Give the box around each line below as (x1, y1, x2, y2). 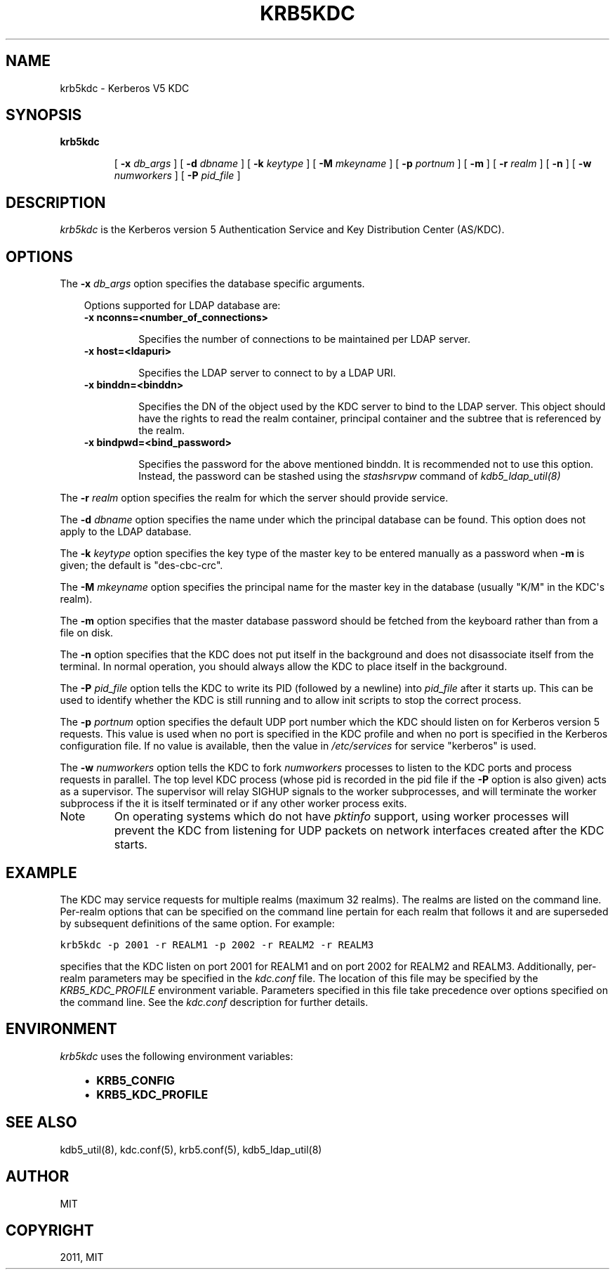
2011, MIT (60, 1251, 104, 1264)
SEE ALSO (6, 1113, 77, 1132)
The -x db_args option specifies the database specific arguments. (60, 277, 365, 290)
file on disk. (60, 627, 114, 639)
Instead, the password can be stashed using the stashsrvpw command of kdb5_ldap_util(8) (138, 470, 561, 483)
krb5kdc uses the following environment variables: (60, 1050, 293, 1062)
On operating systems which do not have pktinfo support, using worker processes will (114, 809, 569, 824)
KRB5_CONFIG (96, 1073, 176, 1087)
